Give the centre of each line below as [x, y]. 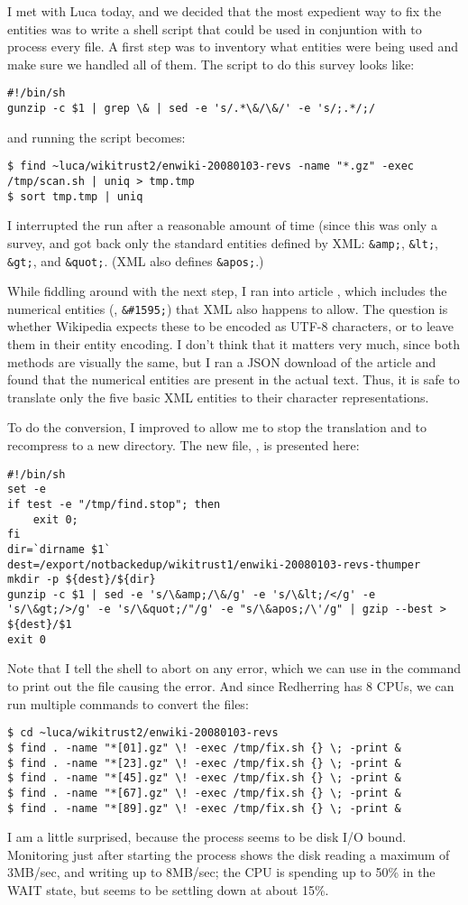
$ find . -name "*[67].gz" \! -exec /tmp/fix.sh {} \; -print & [204, 793]
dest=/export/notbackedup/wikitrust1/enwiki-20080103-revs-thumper [214, 564]
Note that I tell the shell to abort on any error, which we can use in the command [234, 668]
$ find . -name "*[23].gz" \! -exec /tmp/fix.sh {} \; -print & [204, 763]
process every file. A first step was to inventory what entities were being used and [233, 46]
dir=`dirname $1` [59, 549]
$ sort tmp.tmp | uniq [75, 196]
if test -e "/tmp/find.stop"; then [114, 504]
